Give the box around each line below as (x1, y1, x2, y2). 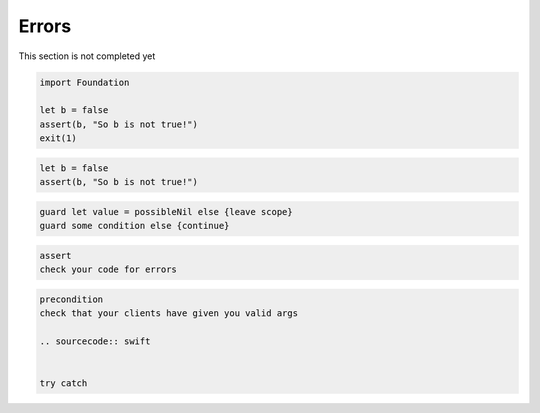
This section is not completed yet (18, 50, 156, 62)
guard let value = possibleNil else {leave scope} (39, 206, 294, 217)
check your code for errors (39, 264, 177, 275)
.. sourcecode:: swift (39, 335, 151, 347)
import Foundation (39, 76, 130, 88)
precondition (39, 293, 104, 305)
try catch (39, 377, 88, 389)
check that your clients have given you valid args (39, 307, 299, 319)
